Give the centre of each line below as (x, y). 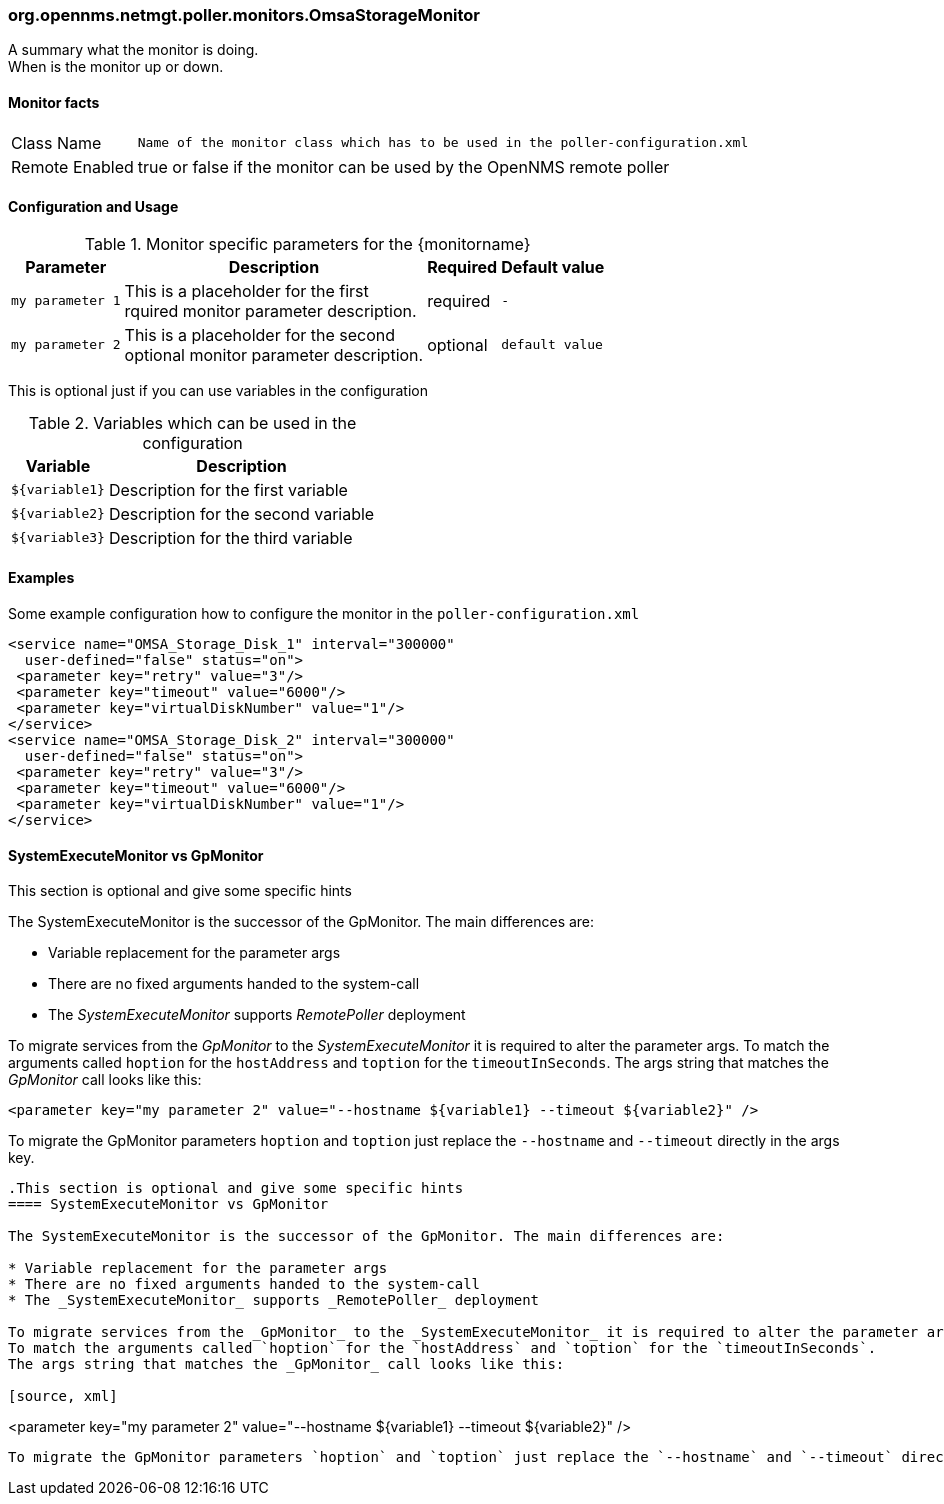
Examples (41, 578)
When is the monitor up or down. (116, 67)
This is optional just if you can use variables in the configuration (218, 390)
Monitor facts (54, 102)
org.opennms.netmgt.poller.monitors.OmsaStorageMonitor (244, 15)
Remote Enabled (72, 166)
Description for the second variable (241, 513)
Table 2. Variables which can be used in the (192, 422)
